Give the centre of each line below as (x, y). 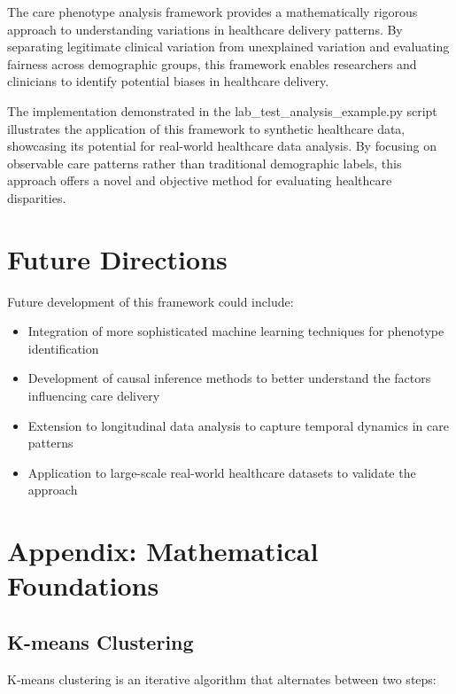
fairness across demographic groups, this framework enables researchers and (212, 63)
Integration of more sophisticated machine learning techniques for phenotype (236, 331)
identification (63, 348)
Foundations (83, 585)
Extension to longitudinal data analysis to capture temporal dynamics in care (238, 425)
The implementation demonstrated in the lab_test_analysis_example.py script (222, 110)
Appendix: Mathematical (163, 551)
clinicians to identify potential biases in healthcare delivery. (168, 81)
